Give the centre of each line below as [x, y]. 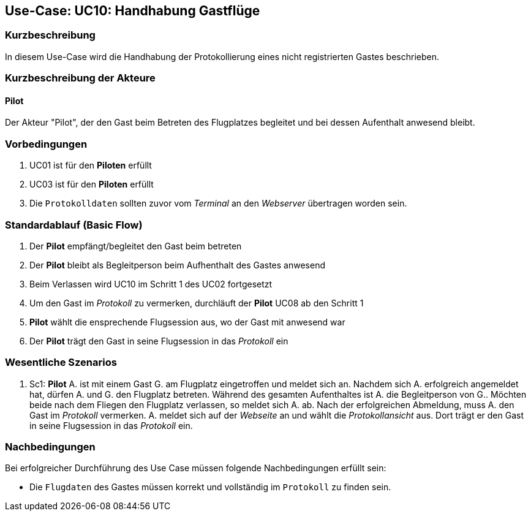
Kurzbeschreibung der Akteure [80, 78]
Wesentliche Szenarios [61, 362]
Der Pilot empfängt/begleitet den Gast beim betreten [136, 246]
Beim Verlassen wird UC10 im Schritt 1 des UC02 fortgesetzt [151, 284]
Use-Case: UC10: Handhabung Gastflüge [133, 11]
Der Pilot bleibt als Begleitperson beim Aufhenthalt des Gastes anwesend [177, 265]
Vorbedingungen [46, 144]
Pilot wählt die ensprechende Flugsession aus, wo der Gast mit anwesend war [187, 322]
